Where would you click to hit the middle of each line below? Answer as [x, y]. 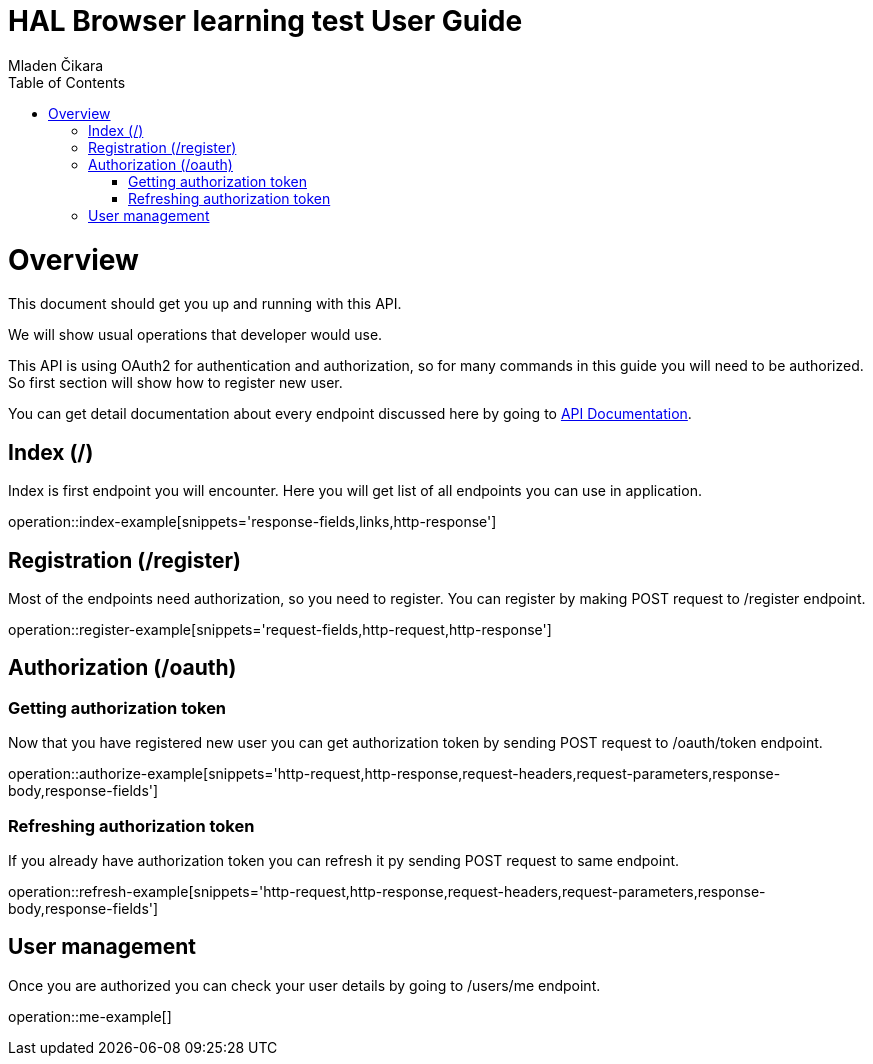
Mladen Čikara [56, 65]
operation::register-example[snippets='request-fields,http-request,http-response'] [280, 629]
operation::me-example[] [90, 1016]
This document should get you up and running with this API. [205, 304]
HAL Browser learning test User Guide [265, 21]
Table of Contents [67, 82]
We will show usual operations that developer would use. [195, 335]
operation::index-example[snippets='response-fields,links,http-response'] [252, 522]
